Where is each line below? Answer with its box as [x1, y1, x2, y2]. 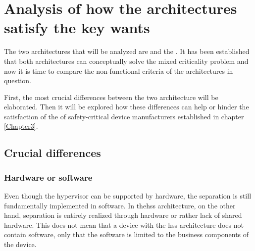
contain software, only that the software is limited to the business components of [4, 229, 249, 240]
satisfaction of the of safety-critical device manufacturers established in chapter [4, 111, 244, 121]
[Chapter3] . [4, 121, 38, 131]
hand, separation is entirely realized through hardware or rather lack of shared [4, 210, 242, 220]
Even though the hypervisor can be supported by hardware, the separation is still [4, 191, 252, 201]
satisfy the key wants [4, 17, 150, 38]
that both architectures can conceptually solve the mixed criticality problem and [4, 55, 249, 66]
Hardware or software [4, 171, 93, 183]
